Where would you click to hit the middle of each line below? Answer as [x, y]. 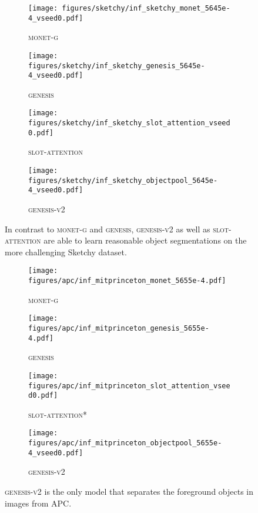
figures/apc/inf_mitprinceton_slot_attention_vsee [129, 386]
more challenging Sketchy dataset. [66, 251]
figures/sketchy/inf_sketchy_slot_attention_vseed [129, 123]
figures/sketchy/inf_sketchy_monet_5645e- [146, 8]
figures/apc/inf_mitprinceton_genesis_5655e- [119, 328]
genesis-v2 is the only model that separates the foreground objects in [129, 491]
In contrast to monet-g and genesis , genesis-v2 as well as [108, 229]
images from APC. [38, 503]
